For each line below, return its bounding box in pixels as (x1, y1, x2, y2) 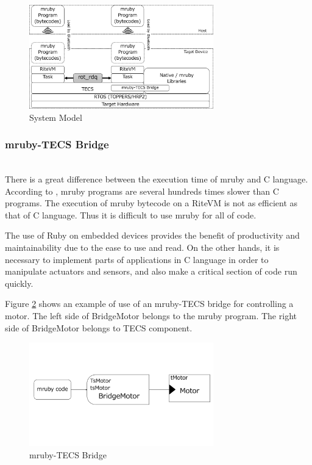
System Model (29, 110, 82, 123)
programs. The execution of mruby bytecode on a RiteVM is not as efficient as (5, 196, 298, 209)
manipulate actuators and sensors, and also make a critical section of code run (5, 265, 297, 278)
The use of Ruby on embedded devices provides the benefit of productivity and (5, 229, 300, 242)
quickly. (5, 276, 34, 289)
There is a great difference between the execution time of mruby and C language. (5, 173, 308, 186)
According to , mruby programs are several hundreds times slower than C (5, 184, 279, 197)
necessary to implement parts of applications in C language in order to (5, 253, 269, 265)
